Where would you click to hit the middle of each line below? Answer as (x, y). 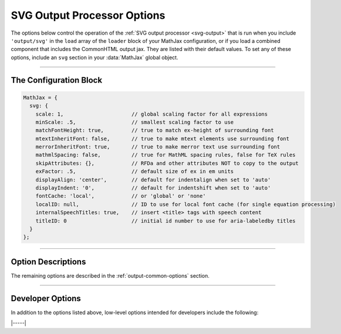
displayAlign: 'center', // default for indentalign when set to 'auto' (153, 180)
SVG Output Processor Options (88, 15)
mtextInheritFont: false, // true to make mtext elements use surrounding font (163, 139)
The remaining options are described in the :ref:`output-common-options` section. (110, 275)
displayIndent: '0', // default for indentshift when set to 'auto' (153, 188)
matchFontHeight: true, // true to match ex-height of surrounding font (155, 130)
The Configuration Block (57, 80)
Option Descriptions (48, 262)
